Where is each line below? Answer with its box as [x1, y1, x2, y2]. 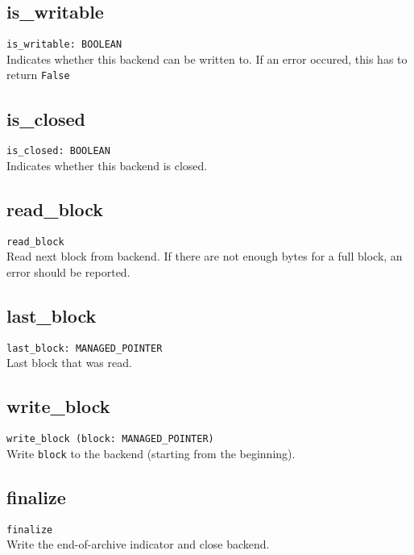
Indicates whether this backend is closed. [6, 156, 208, 173]
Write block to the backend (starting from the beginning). [6, 444, 296, 461]
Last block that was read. [6, 354, 132, 371]
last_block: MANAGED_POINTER [6, 342, 163, 354]
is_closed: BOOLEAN [6, 145, 110, 157]
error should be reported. [6, 264, 130, 281]
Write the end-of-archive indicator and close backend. [6, 536, 270, 553]
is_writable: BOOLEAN [6, 39, 122, 51]
